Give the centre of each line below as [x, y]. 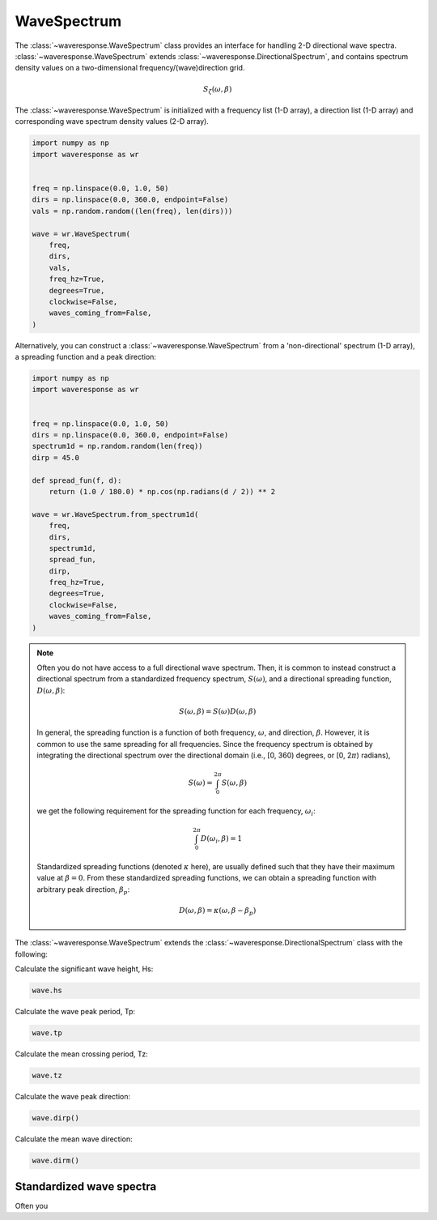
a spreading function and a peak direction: [86, 357]
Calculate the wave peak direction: [73, 1097]
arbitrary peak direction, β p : [83, 890]
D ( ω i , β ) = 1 [221, 840]
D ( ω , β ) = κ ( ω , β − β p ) [218, 911]
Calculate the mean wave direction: [74, 1139]
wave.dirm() [56, 1161]
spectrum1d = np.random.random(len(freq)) [117, 446]
